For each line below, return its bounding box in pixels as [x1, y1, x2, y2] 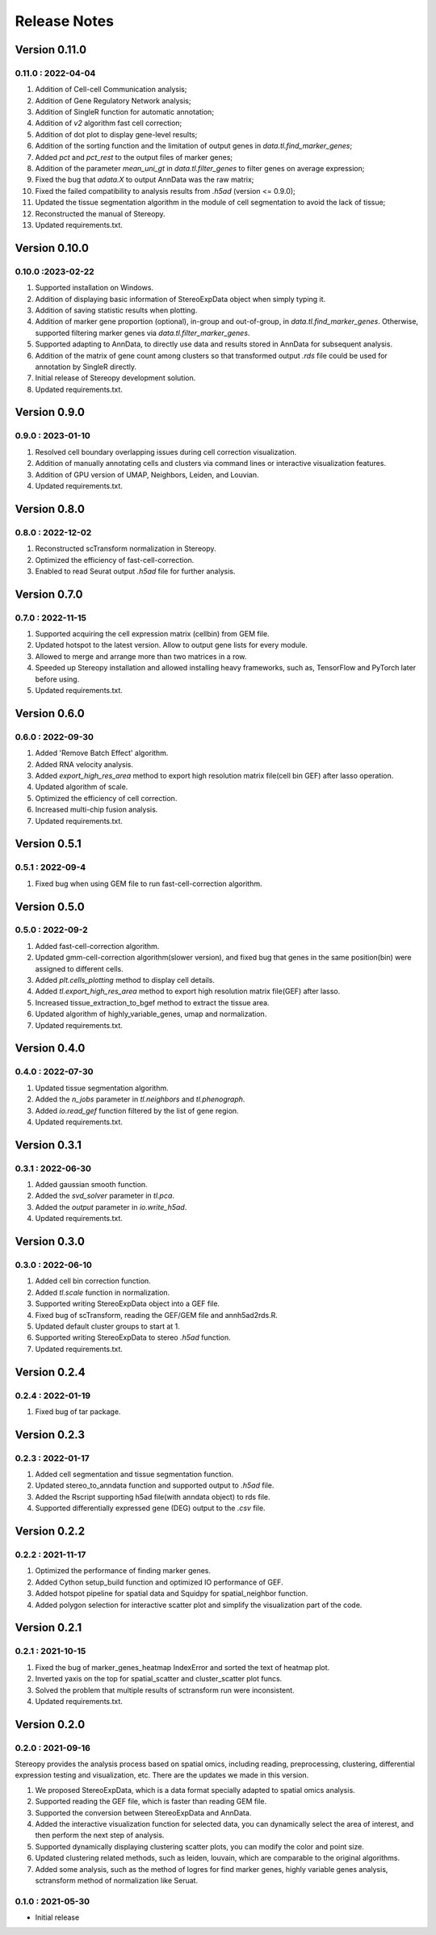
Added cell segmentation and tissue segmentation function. [35, 1470, 234, 1480]
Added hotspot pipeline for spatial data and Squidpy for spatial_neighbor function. [35, 1589, 308, 1598]
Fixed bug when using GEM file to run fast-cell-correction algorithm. [35, 879, 262, 888]
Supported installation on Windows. [35, 283, 153, 292]
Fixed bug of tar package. [35, 1406, 121, 1417]
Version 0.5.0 [15, 900, 85, 913]
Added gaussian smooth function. [35, 1180, 149, 1190]
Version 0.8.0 [15, 502, 85, 516]
